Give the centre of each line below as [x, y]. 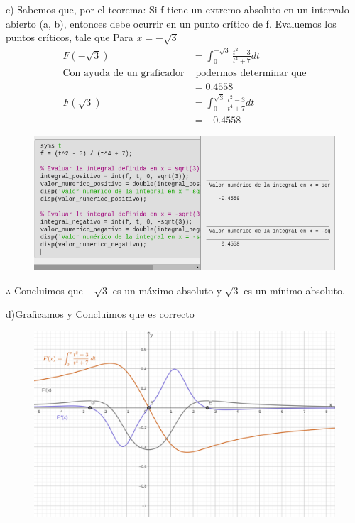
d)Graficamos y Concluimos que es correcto [100, 314]
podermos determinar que [251, 73]
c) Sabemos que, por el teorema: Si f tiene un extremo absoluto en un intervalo [177, 9]
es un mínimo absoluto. [294, 290]
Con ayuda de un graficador [124, 73]
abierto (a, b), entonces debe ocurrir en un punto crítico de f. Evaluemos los [171, 23]
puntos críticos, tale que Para [70, 37]
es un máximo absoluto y [167, 290]
